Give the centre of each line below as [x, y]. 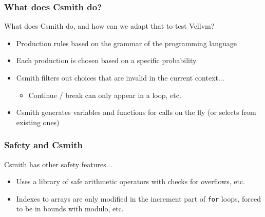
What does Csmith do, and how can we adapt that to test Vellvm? [109, 26]
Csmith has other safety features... [58, 164]
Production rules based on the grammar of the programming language [126, 43]
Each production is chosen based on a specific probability [106, 60]
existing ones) [38, 122]
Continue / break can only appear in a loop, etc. [105, 95]
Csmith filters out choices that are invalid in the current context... [120, 77]
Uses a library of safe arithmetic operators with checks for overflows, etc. [130, 181]
